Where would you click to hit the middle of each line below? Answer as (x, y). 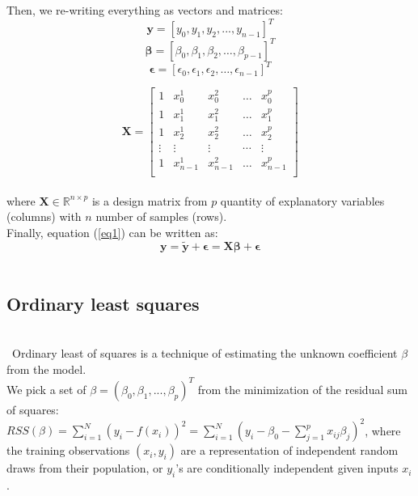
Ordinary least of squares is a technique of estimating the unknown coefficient (205, 353)
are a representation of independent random (289, 450)
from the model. (46, 369)
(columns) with (44, 216)
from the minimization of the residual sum (302, 389)
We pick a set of (46, 389)
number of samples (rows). (161, 216)
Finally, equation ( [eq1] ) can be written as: (112, 233)
